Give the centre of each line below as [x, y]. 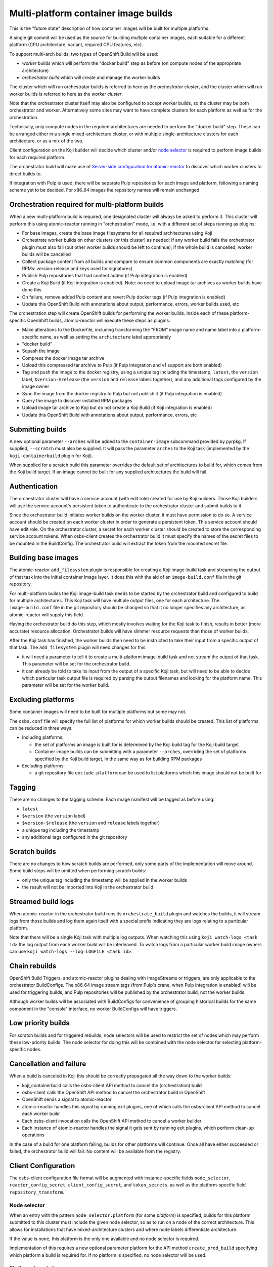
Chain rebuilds [33, 966]
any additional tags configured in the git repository [75, 837]
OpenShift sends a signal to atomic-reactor [67, 1099]
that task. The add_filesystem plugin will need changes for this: [78, 647]
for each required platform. [37, 157]
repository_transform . [37, 1192]
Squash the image [41, 351]
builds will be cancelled [46, 254]
